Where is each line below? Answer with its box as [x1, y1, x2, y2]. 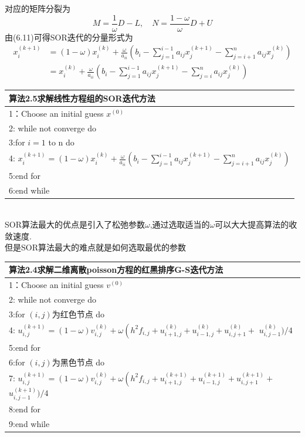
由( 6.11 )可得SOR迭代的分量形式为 [5, 31, 133, 43]
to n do [48, 136, 74, 148]
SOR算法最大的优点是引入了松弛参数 [5, 218, 145, 230]
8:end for [9, 403, 41, 415]
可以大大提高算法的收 [215, 218, 297, 230]
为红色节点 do [52, 307, 105, 320]
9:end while [9, 417, 50, 429]
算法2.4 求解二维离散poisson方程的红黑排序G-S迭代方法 [9, 263, 223, 276]
